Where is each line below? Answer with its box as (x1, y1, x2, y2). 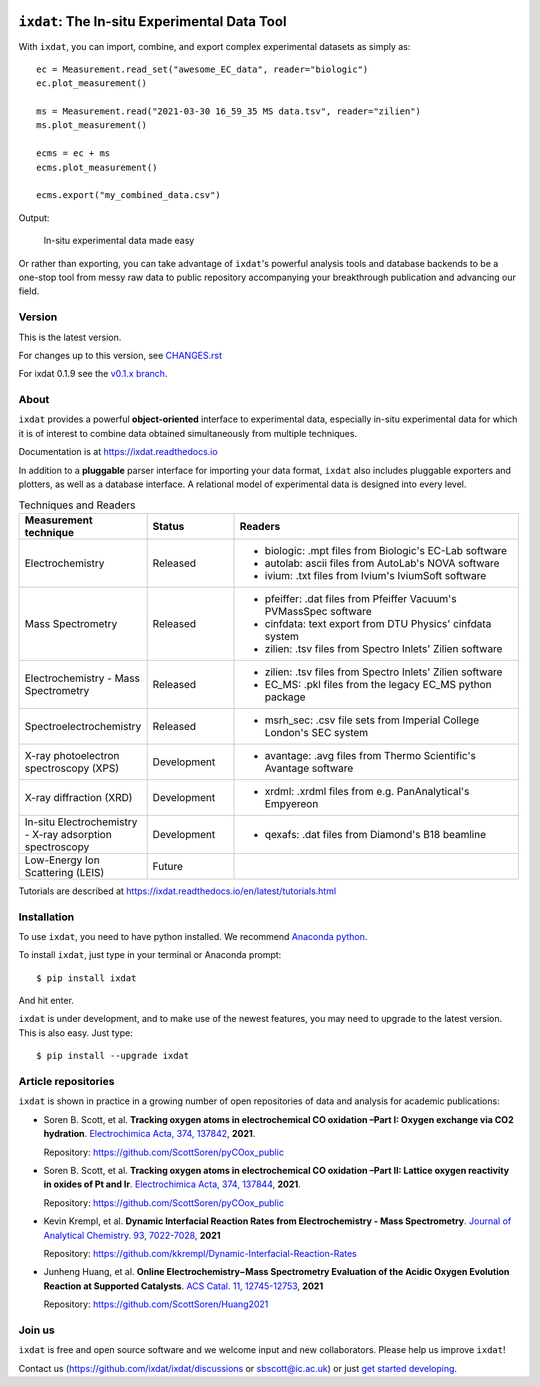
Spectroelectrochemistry (24, 719, 142, 733)
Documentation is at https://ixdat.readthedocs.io (18, 446, 219, 458)
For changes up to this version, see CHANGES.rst (18, 349, 223, 361)
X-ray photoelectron (24, 748, 120, 762)
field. (18, 285, 40, 297)
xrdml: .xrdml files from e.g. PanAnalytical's (264, 784, 470, 798)
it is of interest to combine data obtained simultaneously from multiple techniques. (18, 427, 358, 439)
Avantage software (264, 761, 354, 775)
